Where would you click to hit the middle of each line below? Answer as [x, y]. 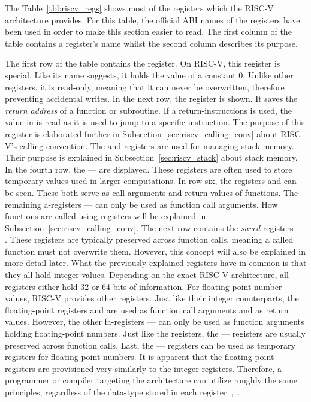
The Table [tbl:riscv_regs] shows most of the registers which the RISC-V [139, 8]
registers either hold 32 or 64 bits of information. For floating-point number [144, 286]
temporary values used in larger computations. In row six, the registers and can [151, 181]
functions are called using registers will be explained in [105, 216]
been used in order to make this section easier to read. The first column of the [148, 31]
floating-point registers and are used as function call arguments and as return [147, 309]
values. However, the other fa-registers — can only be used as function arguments [155, 321]
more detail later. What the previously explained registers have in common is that [156, 263]
